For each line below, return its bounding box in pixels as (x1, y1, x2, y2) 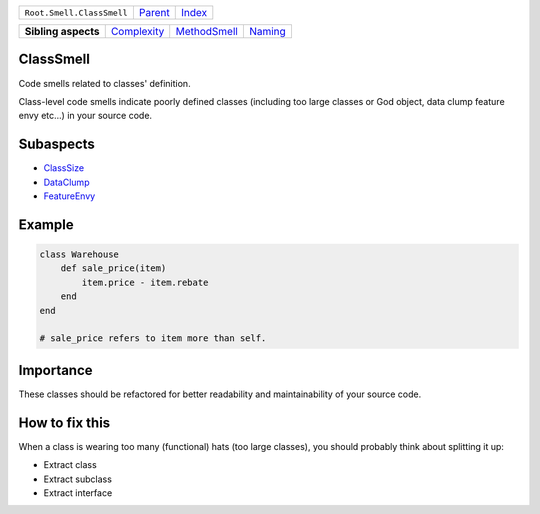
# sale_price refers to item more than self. (39, 333, 267, 344)
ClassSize (43, 162, 85, 174)
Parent (138, 6, 170, 19)
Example (18, 216, 74, 233)
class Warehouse (39, 248, 120, 260)
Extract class (43, 459, 97, 471)
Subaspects (18, 136, 95, 153)
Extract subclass (43, 473, 112, 485)
